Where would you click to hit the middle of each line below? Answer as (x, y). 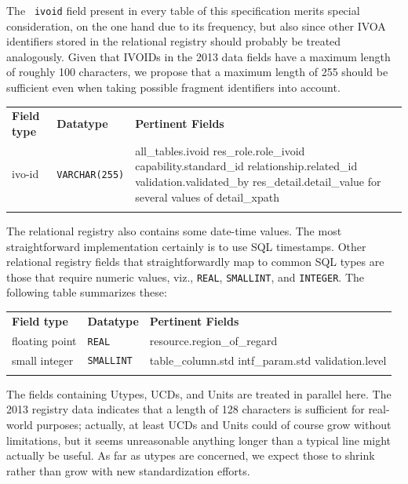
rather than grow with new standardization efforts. (128, 470)
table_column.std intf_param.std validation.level (268, 360)
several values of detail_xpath (207, 197)
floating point (44, 340)
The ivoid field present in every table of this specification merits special (183, 10)
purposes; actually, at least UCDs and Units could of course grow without (214, 425)
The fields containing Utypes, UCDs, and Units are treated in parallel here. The (199, 393)
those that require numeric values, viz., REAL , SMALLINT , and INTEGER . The (186, 277)
